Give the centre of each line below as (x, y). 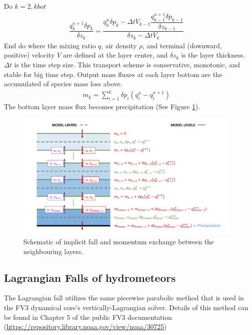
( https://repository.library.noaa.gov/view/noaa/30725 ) (85, 326)
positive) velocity (29, 55)
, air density (119, 45)
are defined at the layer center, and (115, 55)
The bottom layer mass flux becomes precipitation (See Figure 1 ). (102, 107)
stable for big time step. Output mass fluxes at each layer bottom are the (113, 74)
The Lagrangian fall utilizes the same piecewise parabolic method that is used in (124, 298)
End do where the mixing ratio (50, 45)
